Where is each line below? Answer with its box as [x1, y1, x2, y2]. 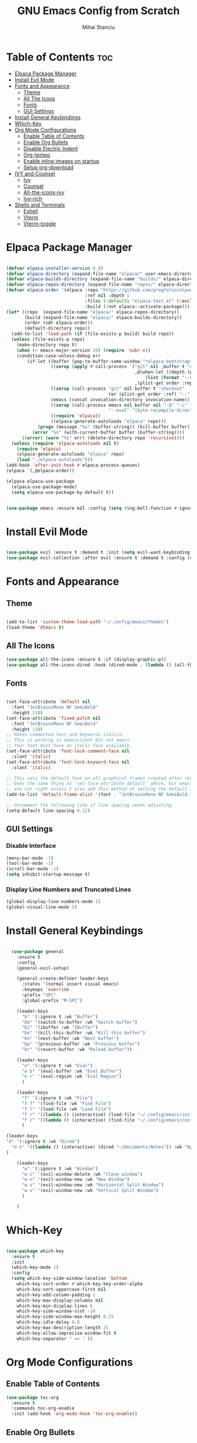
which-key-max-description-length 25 [16, 1325, 109, 1331]
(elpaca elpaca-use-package [6, 478, 75, 484]
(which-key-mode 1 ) [11, 1265, 59, 1270]
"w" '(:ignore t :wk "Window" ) [21, 1166, 98, 1172]
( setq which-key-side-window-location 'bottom [11, 1276, 127, 1282]
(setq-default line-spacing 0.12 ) [6, 808, 91, 814]
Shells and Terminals [14, 201, 66, 208]
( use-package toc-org [6, 1394, 59, 1401]
